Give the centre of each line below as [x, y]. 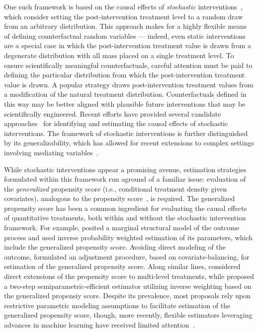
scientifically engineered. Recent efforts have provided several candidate [113, 113]
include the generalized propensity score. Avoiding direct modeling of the [115, 247]
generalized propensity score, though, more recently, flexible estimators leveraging [128, 315]
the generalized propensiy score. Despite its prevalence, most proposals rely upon [128, 296]
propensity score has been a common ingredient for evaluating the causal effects [126, 208]
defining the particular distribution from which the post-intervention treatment [125, 75]
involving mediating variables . [51, 152]
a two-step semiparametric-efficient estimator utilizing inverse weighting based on [128, 286]
